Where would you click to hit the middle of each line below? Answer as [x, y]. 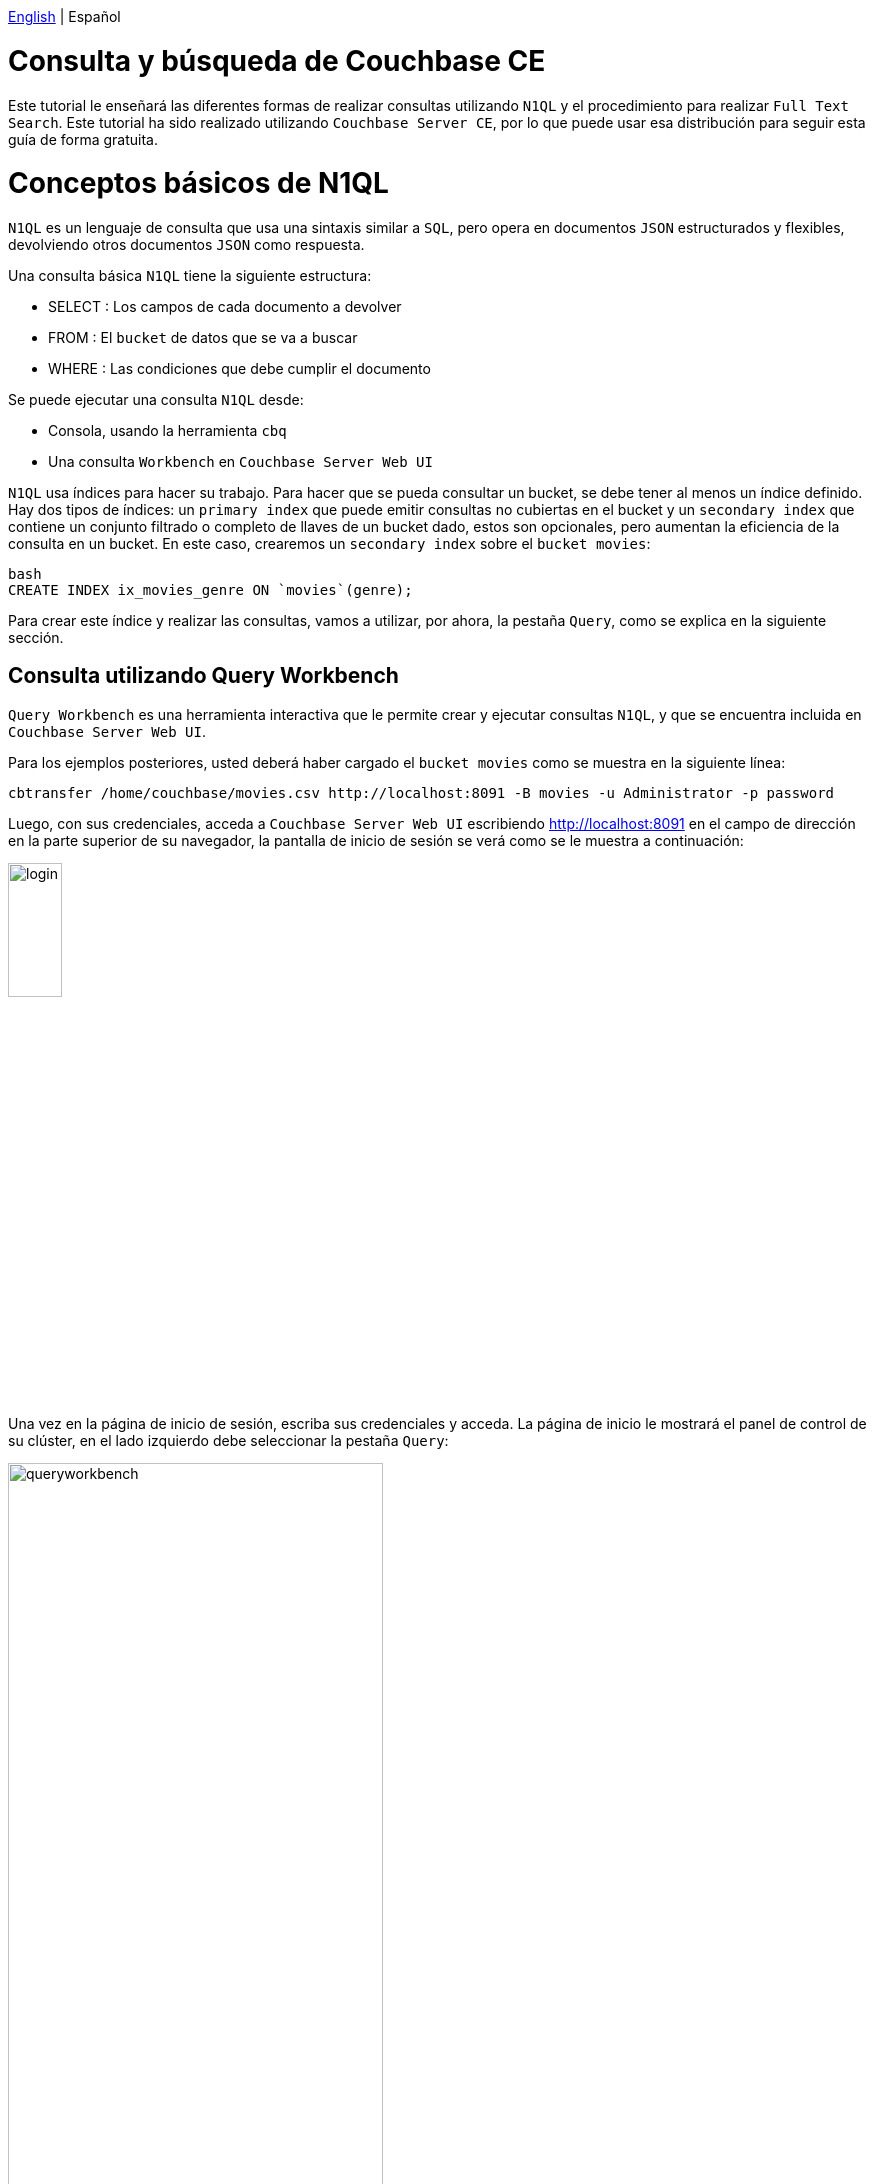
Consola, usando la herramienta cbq [167, 430]
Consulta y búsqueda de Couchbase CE [277, 60]
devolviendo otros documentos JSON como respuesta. [186, 244]
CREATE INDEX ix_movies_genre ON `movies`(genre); [210, 590]
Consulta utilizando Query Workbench [203, 676]
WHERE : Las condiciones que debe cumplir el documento [239, 368]
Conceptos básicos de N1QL [198, 183]
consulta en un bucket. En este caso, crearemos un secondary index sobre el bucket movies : [329, 543]
